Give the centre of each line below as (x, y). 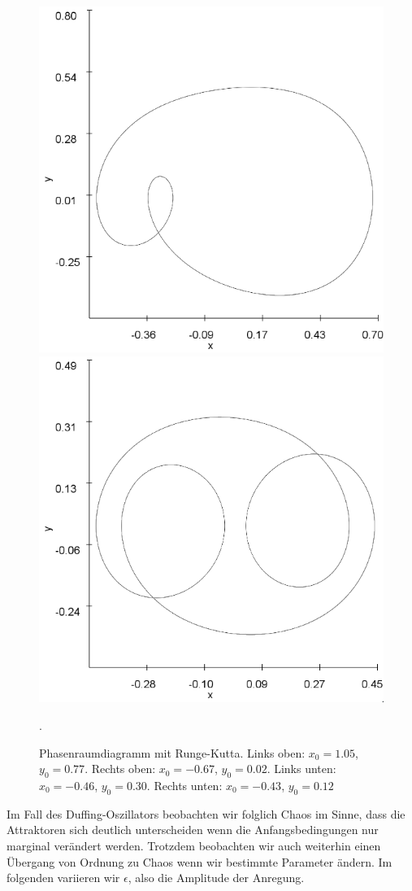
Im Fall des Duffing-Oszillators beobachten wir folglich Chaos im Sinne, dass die (206, 813)
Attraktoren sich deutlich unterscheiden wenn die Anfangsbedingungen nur (193, 830)
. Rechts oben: (120, 769)
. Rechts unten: (184, 785)
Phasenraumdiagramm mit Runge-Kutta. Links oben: (172, 752)
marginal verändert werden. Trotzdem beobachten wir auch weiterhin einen (194, 845)
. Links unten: (301, 769)
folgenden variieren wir (63, 878)
